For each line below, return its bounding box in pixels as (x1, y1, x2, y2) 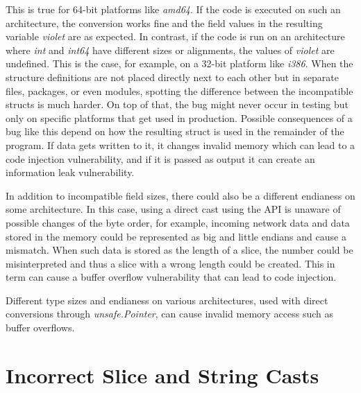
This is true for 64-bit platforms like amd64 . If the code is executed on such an (6, 2, 341, 16)
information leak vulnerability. (6, 165, 135, 180)
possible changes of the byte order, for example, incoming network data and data (6, 215, 350, 229)
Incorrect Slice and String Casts (6, 360, 319, 389)
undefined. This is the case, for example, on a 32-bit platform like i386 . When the (6, 56, 353, 71)
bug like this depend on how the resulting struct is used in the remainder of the (6, 124, 344, 139)
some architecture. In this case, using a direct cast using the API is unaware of (6, 202, 341, 216)
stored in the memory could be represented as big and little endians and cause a (6, 229, 346, 243)
